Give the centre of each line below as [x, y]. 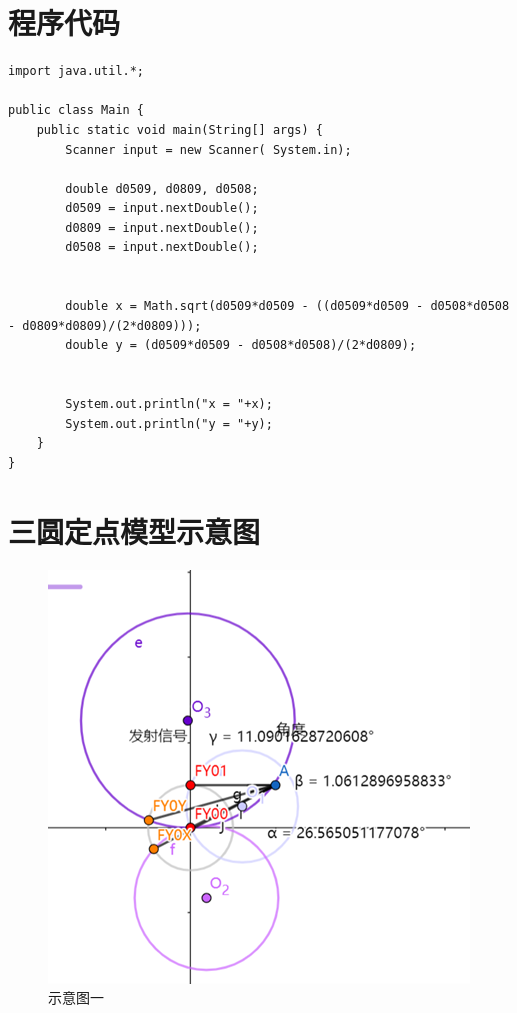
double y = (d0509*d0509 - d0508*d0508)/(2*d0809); [241, 345]
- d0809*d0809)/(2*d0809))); [105, 325]
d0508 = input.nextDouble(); [162, 247]
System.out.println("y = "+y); [169, 423]
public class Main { [76, 110]
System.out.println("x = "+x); [169, 404]
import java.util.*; [76, 71]
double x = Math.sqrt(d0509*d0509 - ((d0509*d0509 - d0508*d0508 [287, 306]
